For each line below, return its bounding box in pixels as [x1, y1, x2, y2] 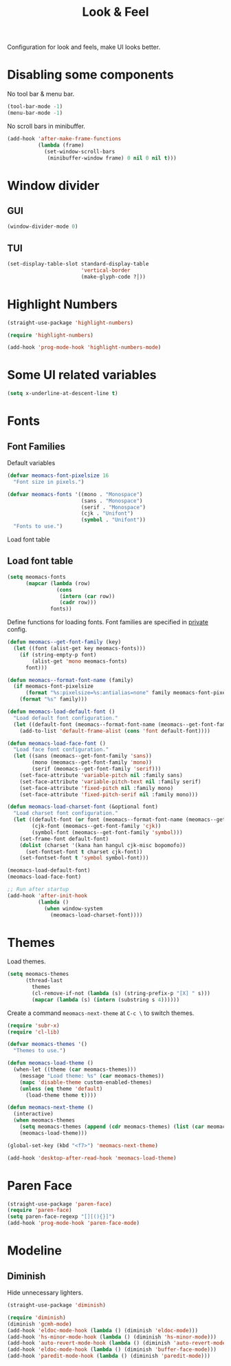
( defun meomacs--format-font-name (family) [7, 676, 134, 683]
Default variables [7, 459, 56, 467]
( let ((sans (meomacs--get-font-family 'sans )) [13, 753, 153, 760]
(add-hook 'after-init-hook [7, 892, 88, 899]
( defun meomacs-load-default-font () [7, 708, 115, 715]
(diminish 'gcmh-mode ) [7, 1321, 72, 1327]
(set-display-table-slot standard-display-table [7, 261, 149, 268]
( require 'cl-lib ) [7, 1028, 60, 1036]
